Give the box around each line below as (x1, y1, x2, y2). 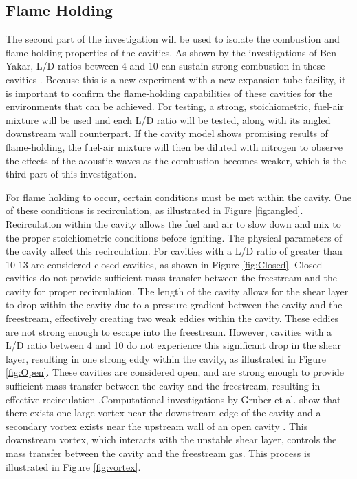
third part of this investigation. (6, 167, 137, 181)
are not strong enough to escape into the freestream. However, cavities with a (6, 324, 332, 339)
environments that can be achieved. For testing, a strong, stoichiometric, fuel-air (6, 99, 344, 114)
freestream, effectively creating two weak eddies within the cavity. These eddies (6, 311, 339, 326)
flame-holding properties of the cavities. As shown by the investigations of (6, 45, 317, 59)
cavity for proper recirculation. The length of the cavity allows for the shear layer (6, 284, 349, 298)
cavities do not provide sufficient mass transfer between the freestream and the (6, 270, 338, 285)
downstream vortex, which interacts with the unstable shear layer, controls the (6, 432, 337, 447)
